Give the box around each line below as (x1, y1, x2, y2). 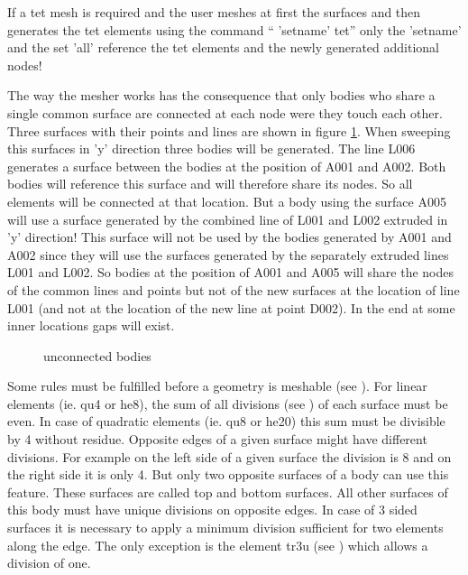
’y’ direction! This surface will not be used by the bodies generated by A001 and (7, 227, 452, 246)
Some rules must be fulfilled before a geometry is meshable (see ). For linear (7, 376, 427, 395)
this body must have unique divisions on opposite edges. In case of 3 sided (7, 500, 418, 519)
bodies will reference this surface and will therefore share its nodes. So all (7, 174, 413, 193)
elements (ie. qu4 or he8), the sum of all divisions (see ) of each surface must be (7, 394, 448, 413)
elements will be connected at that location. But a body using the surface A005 (7, 191, 446, 210)
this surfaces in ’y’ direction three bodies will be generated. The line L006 (7, 139, 416, 158)
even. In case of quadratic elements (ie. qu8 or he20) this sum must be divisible (7, 412, 445, 431)
